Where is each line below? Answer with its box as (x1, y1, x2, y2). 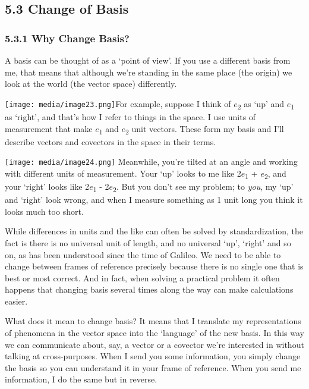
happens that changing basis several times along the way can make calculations (5, 283, 294, 296)
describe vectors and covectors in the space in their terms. (5, 135, 216, 148)
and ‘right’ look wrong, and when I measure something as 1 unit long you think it (5, 193, 303, 206)
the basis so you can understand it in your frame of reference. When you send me (5, 361, 301, 374)
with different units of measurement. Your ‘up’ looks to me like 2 (5, 167, 241, 179)
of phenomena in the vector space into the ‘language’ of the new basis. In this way (5, 327, 304, 339)
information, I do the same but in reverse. (5, 373, 157, 385)
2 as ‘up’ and (237, 97, 285, 111)
